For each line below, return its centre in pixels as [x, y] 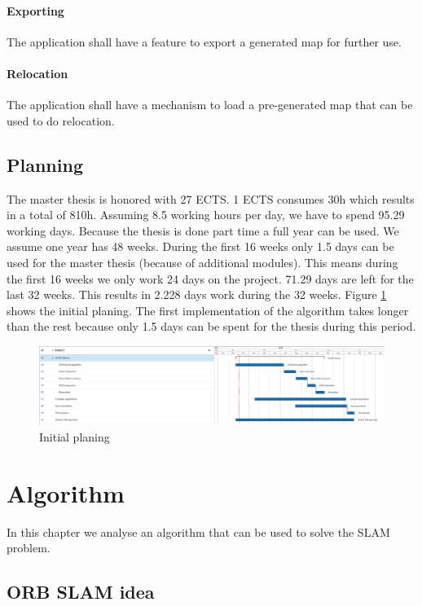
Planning [45, 164]
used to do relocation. [61, 120]
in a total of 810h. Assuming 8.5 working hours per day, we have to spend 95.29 [206, 215]
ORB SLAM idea [81, 592]
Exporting [35, 10]
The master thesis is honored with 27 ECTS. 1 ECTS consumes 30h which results [211, 198]
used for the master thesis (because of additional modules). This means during [202, 262]
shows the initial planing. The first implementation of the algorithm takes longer [208, 310]
